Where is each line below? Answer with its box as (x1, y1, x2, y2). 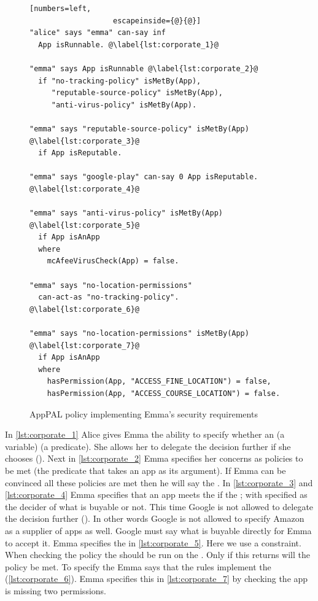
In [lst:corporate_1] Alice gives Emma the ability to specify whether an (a (5, 428, 285, 441)
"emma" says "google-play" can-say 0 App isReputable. (29, 173, 258, 182)
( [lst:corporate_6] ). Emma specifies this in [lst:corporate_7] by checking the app (5, 572, 308, 585)
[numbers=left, (29, 4, 91, 13)
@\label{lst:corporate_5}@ (29, 220, 139, 230)
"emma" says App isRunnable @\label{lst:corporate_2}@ (29, 64, 258, 73)
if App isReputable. (38, 149, 122, 158)
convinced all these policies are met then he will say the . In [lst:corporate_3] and (5, 476, 313, 489)
